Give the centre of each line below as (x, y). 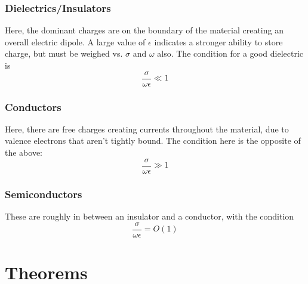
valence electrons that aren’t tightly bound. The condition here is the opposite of (153, 141)
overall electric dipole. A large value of (75, 41)
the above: (24, 152)
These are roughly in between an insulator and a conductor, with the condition (150, 216)
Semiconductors (44, 194)
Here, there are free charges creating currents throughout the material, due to (147, 129)
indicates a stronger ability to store (218, 41)
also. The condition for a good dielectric (230, 53)
